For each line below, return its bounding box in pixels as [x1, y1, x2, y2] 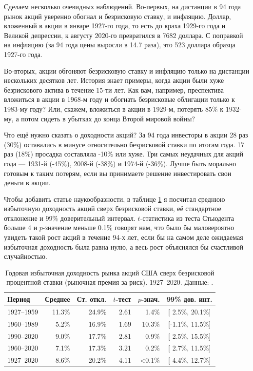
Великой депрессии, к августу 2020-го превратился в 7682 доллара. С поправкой [4, 30, 243, 40]
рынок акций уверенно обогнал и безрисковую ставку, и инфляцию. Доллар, [4, 11, 231, 21]
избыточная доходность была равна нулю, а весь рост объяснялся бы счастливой [4, 241, 243, 252]
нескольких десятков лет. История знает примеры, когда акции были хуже [4, 75, 224, 85]
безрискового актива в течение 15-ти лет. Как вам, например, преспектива [4, 84, 224, 95]
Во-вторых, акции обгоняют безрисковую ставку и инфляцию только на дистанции [4, 65, 250, 76]
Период [7, 294, 30, 304]
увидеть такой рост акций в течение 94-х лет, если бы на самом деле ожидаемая [4, 232, 243, 242]
